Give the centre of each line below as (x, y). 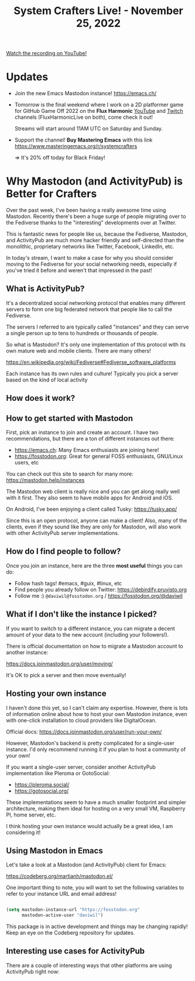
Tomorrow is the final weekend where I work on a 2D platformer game (99, 105)
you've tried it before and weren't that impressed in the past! (79, 270)
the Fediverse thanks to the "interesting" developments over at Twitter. (91, 223)
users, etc (27, 463)
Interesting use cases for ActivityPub (76, 951)
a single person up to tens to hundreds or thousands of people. (82, 333)
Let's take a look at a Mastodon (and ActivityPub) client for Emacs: (86, 865)
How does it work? (41, 398)
